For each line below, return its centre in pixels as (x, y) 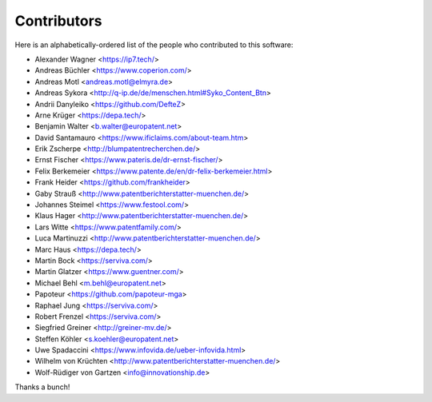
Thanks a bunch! (42, 387)
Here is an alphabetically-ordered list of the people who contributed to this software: (154, 45)
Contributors (59, 21)
